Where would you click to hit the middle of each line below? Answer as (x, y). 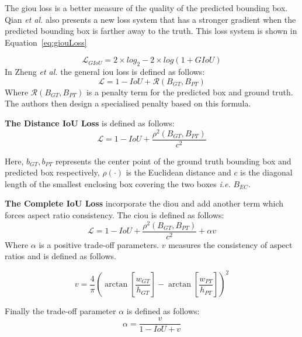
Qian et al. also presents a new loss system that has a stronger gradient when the (150, 19)
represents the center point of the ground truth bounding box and (173, 161)
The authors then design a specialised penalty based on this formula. (128, 103)
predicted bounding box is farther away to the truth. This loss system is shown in (151, 31)
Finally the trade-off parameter (60, 311)
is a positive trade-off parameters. (99, 244)
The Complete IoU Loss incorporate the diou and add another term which (144, 203)
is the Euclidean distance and (178, 172)
